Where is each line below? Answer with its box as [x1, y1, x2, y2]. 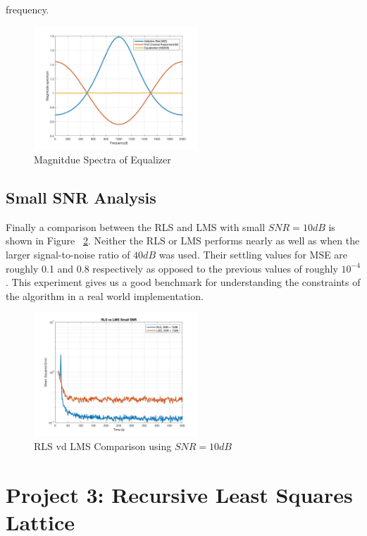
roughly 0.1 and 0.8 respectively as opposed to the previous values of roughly [6, 261, 338, 275]
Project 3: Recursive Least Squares [6, 480, 353, 509]
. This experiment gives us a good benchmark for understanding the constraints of [6, 275, 361, 289]
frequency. [6, 2, 49, 16]
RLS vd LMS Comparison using [34, 438, 172, 453]
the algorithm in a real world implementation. [6, 288, 204, 303]
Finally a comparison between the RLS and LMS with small [6, 219, 266, 234]
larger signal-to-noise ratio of [6, 247, 130, 262]
